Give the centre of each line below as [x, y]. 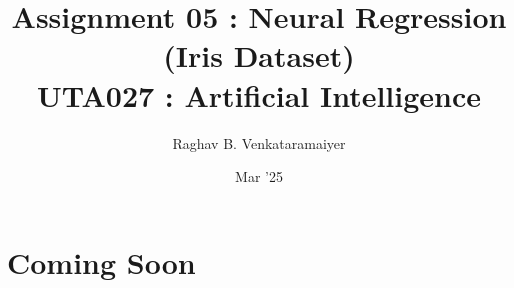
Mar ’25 [259, 176]
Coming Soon [101, 261]
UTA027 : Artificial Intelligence [259, 94]
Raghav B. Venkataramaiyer [259, 142]
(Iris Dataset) [259, 55]
